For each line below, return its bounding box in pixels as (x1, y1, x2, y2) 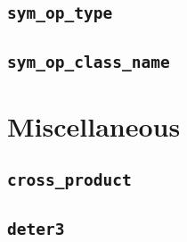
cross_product (7, 171, 132, 190)
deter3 (7, 219, 65, 238)
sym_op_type (7, 4, 113, 23)
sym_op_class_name (7, 52, 170, 71)
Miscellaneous (7, 107, 181, 144)
